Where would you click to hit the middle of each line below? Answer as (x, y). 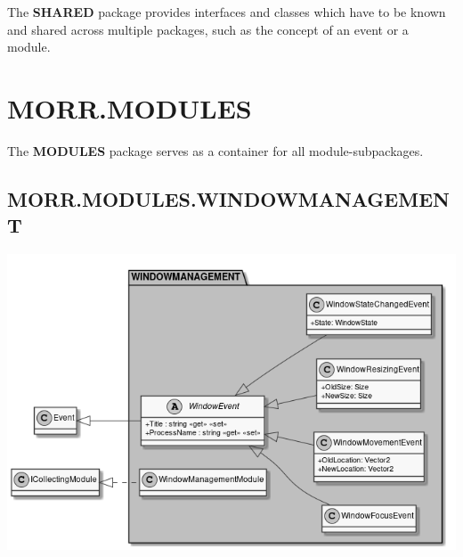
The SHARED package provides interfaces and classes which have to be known (227, 12)
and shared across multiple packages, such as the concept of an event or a (208, 29)
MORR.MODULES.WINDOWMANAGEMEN (228, 198)
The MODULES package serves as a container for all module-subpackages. (215, 150)
